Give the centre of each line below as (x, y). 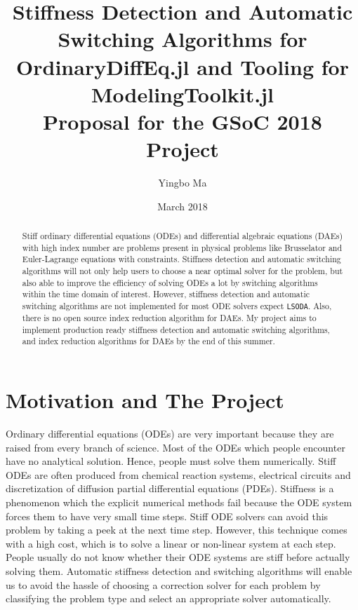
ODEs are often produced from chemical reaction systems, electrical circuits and (178, 474)
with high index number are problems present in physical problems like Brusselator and (182, 247)
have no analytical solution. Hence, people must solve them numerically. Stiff (171, 461)
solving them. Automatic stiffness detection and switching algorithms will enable (179, 570)
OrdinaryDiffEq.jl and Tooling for (183, 66)
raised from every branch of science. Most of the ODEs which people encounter (175, 447)
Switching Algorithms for (183, 39)
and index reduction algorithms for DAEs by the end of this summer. (148, 341)
